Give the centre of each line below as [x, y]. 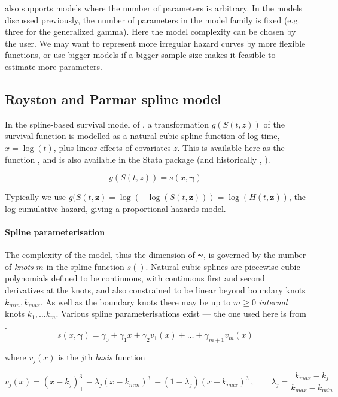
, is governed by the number [255, 255]
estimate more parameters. [54, 66]
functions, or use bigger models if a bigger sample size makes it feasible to [140, 55]
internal [273, 301]
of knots [19, 266]
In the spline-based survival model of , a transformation [107, 124]
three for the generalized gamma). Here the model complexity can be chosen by [150, 31]
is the [68, 357]
